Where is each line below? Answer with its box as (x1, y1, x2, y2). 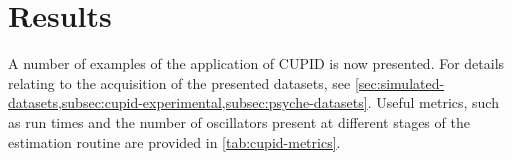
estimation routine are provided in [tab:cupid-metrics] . (8, 131, 341, 152)
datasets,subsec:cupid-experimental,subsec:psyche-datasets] (8, 92, 368, 113)
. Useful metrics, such (367, 92, 499, 113)
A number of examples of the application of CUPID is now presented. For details (8, 53, 505, 74)
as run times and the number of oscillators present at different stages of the (8, 111, 470, 132)
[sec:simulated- (354, 72, 445, 93)
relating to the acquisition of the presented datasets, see (8, 72, 351, 93)
